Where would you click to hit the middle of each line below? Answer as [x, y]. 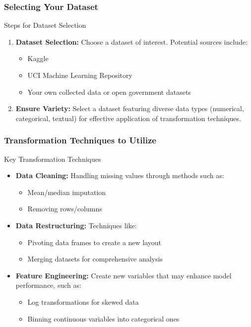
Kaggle [38, 58]
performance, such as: [48, 285]
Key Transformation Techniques [53, 159]
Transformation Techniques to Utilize [80, 140]
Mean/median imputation [67, 192]
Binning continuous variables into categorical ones [103, 318]
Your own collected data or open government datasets [109, 92]
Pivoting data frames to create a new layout [94, 242]
